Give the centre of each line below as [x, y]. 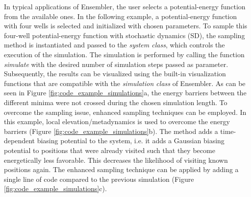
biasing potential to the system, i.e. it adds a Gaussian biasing [131, 141]
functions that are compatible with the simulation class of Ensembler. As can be [125, 83]
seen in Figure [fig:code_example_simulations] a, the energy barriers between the [125, 93]
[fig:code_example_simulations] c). [55, 188]
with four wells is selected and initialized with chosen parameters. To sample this [126, 26]
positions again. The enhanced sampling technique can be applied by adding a [121, 169]
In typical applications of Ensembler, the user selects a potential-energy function [125, 6]
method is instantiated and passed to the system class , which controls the [114, 45]
